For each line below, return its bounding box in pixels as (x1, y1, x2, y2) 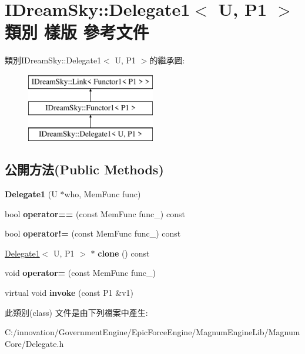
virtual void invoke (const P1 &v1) (5, 286, 134, 299)
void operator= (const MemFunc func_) (5, 267, 156, 279)
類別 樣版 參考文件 (5, 20, 149, 44)
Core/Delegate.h (5, 337, 64, 349)
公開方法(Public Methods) (5, 160, 164, 178)
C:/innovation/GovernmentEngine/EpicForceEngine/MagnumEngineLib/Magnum (5, 326, 300, 338)
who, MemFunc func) (64, 188, 141, 200)
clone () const (98, 247, 150, 259)
